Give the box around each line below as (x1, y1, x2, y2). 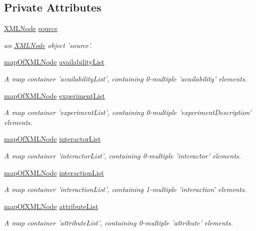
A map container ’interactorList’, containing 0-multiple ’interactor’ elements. (4, 150, 241, 160)
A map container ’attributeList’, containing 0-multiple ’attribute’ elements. (4, 217, 233, 228)
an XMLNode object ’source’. (4, 39, 92, 50)
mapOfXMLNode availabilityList (4, 56, 104, 67)
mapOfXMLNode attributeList (4, 200, 98, 211)
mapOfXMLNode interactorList (4, 133, 101, 144)
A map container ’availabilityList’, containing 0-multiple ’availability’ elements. (4, 73, 247, 83)
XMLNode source (4, 23, 57, 33)
